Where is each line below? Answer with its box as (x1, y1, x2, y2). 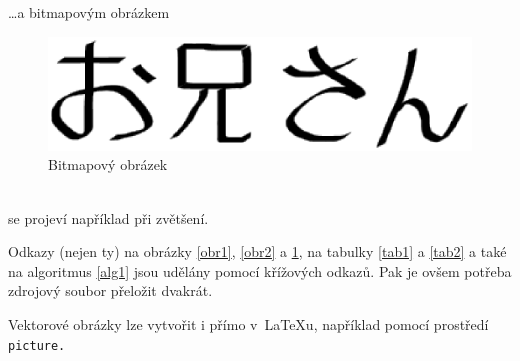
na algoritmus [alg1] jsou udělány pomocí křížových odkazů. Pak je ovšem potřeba (8, 260, 512, 281)
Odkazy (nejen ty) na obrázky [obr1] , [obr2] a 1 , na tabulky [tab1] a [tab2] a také (8, 241, 507, 262)
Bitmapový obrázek (48, 154, 168, 175)
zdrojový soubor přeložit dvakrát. (8, 280, 213, 301)
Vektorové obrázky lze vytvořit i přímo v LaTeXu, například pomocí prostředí (8, 313, 489, 334)
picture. (8, 338, 66, 353)
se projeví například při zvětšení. (8, 207, 209, 228)
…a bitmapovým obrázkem (8, 2, 170, 22)
